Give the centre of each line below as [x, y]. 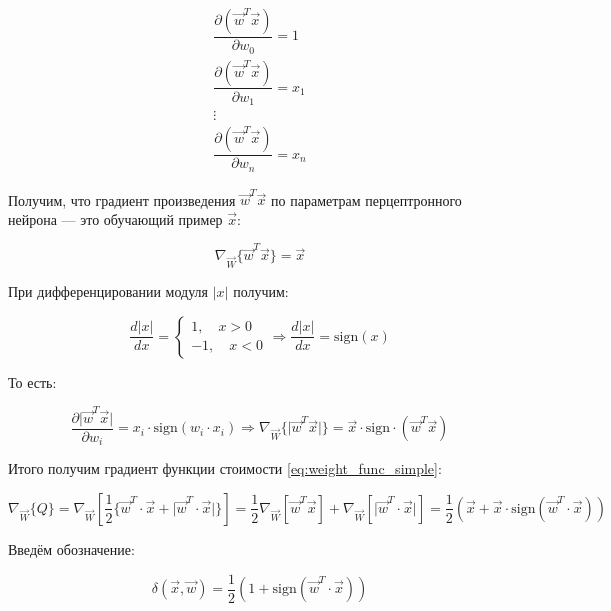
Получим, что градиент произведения [122, 199]
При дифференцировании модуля [108, 290]
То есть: [32, 381]
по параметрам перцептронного [366, 199]
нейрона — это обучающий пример [115, 218]
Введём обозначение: [71, 548]
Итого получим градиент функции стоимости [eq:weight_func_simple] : [225, 468]
